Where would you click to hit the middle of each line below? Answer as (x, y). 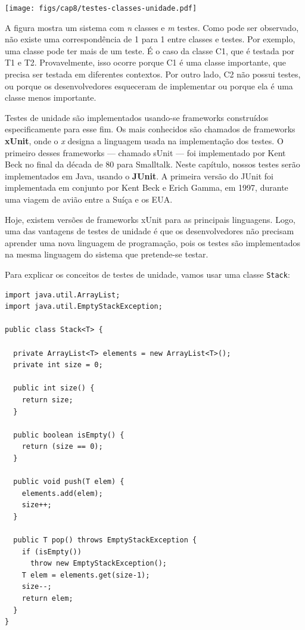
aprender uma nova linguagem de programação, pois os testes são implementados (153, 242)
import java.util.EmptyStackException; (84, 307)
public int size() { (54, 388)
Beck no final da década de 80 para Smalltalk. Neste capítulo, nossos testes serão (152, 164)
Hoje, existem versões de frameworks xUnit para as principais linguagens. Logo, (150, 219)
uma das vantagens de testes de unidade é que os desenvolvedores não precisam (150, 231)
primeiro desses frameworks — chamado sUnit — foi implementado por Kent (145, 152)
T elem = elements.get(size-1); (86, 575)
